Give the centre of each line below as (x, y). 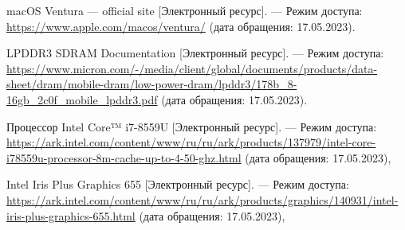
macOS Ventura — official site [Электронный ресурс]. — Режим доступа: (185, 10)
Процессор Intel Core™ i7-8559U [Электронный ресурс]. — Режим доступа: (192, 126)
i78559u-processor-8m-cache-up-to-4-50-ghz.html (124, 157)
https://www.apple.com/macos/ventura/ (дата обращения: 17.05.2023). (181, 26)
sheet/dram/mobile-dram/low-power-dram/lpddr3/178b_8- (152, 84)
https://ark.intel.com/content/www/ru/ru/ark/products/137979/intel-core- (191, 142)
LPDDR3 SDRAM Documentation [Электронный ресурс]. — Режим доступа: (195, 53)
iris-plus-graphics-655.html (71, 215)
